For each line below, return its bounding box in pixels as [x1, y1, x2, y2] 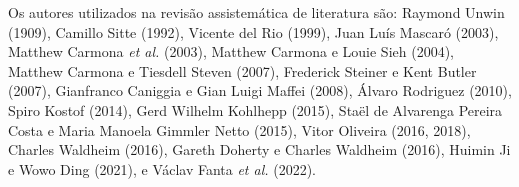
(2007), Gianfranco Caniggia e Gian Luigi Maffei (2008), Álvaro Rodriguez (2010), [8, 80, 512, 101]
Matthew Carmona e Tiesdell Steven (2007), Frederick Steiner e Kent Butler [8, 60, 477, 81]
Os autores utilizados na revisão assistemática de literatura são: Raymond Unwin [8, 2, 505, 22]
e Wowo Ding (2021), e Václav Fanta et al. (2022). [8, 158, 317, 179]
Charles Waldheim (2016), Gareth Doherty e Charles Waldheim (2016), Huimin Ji [8, 139, 511, 160]
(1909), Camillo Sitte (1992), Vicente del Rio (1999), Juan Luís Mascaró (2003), [8, 21, 499, 42]
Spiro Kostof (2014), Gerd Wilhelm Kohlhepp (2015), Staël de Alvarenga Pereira [8, 99, 503, 120]
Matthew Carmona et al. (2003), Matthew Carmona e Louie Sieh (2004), [8, 41, 454, 62]
